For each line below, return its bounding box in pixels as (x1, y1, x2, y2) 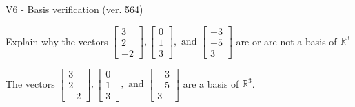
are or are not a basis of (236, 34, 337, 48)
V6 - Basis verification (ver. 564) (6, 2, 143, 16)
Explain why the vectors (6, 34, 108, 48)
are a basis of (183, 76, 239, 91)
